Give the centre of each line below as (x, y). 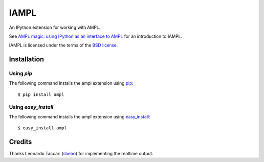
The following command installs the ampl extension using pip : (71, 83)
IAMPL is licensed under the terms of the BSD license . (64, 45)
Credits (21, 142)
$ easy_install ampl (42, 128)
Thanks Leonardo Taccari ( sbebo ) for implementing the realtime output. (81, 154)
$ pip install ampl (41, 94)
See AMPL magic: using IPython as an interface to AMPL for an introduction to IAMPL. (96, 36)
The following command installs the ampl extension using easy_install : (79, 117)
